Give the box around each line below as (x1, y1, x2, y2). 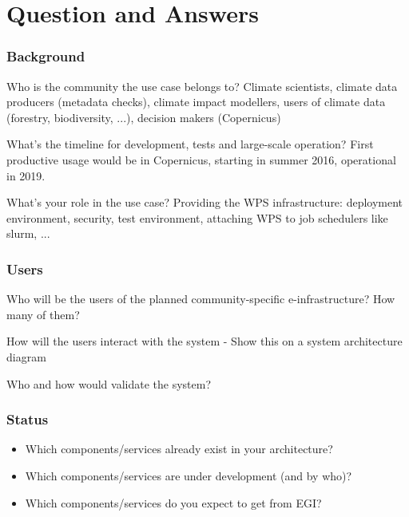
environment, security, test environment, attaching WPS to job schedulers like (6, 209, 388, 226)
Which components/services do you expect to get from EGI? (25, 494, 322, 511)
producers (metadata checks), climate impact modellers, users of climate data (6, 93, 386, 110)
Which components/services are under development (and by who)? (25, 467, 352, 483)
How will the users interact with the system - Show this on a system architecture (6, 333, 403, 349)
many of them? (6, 306, 80, 322)
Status (6, 409, 49, 429)
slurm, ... (6, 225, 50, 242)
